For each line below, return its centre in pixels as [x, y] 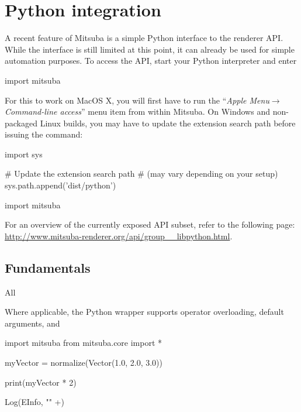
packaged [21, 123]
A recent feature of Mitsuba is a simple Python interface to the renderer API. [144, 38]
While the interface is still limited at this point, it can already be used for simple [150, 49]
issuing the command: [44, 134]
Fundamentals [48, 267]
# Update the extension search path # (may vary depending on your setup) [141, 174]
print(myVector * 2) [41, 382]
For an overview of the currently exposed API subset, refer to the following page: [150, 224]
